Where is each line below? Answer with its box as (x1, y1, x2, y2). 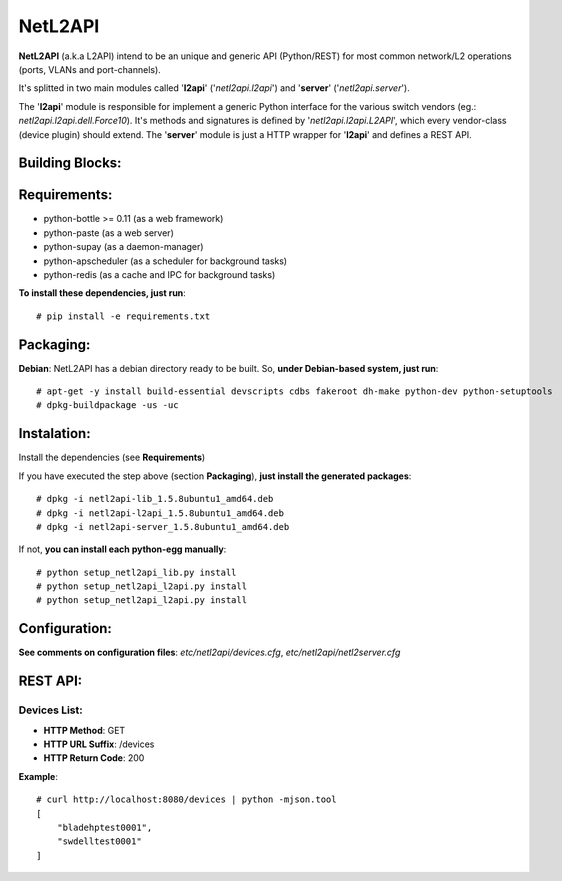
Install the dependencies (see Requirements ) (18, 451, 206, 464)
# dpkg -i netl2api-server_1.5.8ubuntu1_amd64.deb (36, 521, 290, 532)
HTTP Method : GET (43, 724, 126, 736)
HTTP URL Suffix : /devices (43, 738, 155, 750)
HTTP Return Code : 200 (43, 752, 145, 764)
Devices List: (18, 703, 84, 717)
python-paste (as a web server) (43, 226, 174, 239)
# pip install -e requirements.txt (36, 310, 211, 322)
